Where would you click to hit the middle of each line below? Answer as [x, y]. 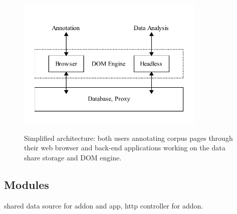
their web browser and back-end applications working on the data [125, 148]
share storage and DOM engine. [73, 157]
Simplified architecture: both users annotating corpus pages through [129, 138]
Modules [27, 184]
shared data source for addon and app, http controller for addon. [104, 205]
